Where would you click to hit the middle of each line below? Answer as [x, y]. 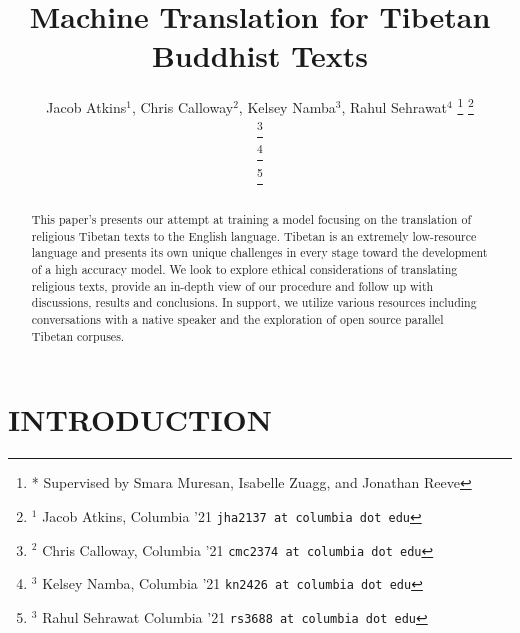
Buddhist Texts [260, 55]
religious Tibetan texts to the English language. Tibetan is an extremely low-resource [254, 235]
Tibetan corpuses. [78, 335]
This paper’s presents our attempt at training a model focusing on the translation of [251, 219]
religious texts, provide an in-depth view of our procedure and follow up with [232, 285]
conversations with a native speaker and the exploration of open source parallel [237, 319]
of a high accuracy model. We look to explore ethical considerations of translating [244, 269]
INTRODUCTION [140, 419]
